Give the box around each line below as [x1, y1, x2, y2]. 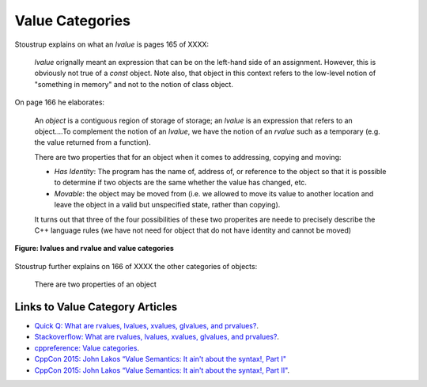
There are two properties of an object [34, 279, 157, 289]
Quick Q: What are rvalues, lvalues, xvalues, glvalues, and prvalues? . [34, 321, 259, 331]
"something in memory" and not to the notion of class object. [34, 79, 233, 89]
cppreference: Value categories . [34, 343, 140, 352]
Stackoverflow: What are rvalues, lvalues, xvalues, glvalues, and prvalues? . [34, 332, 280, 342]
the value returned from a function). [34, 138, 151, 147]
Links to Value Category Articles [14, 301, 178, 313]
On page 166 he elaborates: [14, 97, 105, 107]
